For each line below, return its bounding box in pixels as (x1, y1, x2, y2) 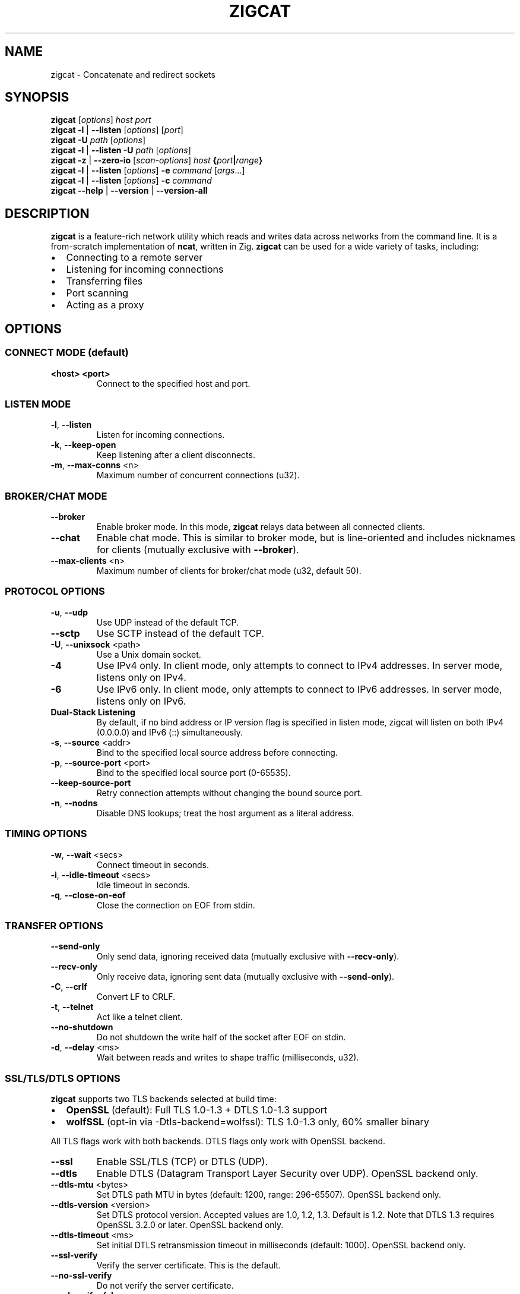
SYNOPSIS (5, 90, 69, 105)
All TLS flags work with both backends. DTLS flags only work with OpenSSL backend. (50, 1136, 386, 1146)
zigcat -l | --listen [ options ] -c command (50, 175, 212, 186)
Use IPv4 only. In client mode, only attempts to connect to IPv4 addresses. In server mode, (96, 659, 503, 671)
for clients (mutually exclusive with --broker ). (96, 544, 299, 556)
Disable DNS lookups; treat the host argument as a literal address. (96, 807, 354, 818)
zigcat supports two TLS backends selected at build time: (50, 1094, 277, 1104)
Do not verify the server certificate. (96, 1280, 234, 1290)
